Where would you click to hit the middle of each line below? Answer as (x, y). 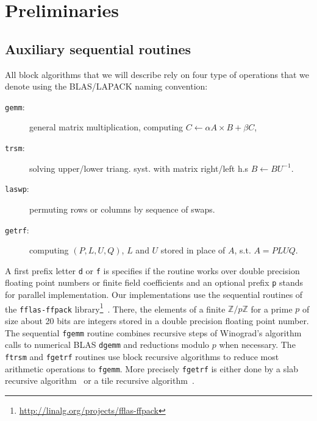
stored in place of (193, 250)
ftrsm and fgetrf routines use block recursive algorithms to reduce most (142, 356)
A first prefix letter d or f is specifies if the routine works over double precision (152, 270)
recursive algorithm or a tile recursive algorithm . (100, 380)
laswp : (17, 189)
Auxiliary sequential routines (98, 48)
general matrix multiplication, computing (106, 127)
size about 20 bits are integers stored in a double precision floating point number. (157, 320)
